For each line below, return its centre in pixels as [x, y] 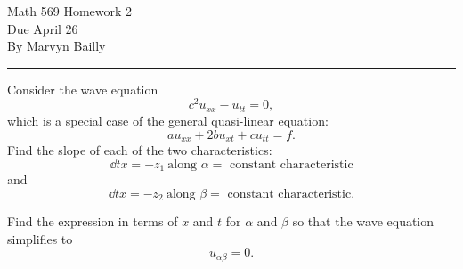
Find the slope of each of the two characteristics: [140, 149]
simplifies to [40, 238]
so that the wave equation [363, 221]
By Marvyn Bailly [57, 46]
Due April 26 [43, 28]
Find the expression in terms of [93, 221]
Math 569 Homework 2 [70, 11]
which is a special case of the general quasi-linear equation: [168, 120]
